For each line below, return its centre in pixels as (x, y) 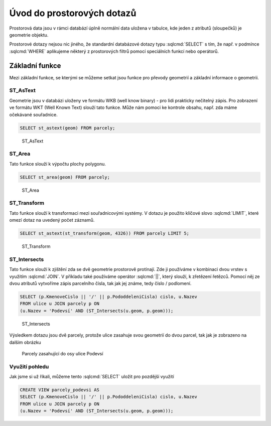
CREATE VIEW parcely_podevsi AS (60, 390)
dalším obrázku (25, 342)
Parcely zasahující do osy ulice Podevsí (62, 353)
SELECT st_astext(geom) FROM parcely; (67, 128)
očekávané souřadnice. (33, 114)
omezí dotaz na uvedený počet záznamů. (52, 220)
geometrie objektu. (29, 35)
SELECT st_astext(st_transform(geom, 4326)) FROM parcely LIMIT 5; (105, 234)
